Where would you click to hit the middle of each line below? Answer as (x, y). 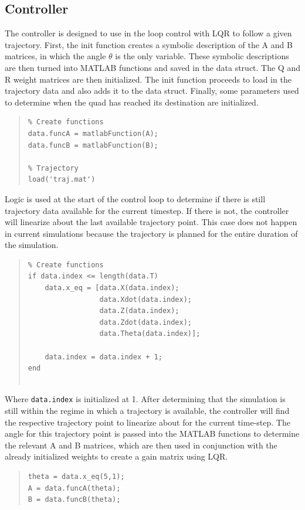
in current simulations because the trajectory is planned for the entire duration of (151, 233)
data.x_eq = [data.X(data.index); (112, 288)
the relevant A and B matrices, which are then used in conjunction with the (141, 445)
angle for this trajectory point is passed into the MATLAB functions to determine (152, 433)
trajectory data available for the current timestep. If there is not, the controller (147, 210)
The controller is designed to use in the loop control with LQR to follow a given (148, 33)
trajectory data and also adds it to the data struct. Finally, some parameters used (152, 91)
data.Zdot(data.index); (145, 322)
